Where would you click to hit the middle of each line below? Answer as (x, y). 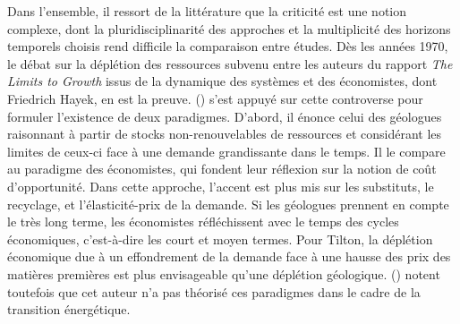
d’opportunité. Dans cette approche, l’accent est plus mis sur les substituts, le (221, 186)
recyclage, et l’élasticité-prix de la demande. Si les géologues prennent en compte (228, 204)
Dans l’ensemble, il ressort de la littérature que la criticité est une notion (207, 11)
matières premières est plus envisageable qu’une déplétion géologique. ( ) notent (224, 273)
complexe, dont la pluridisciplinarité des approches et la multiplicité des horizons (229, 28)
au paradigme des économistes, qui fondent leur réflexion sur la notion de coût (222, 169)
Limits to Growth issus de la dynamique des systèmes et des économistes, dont (222, 81)
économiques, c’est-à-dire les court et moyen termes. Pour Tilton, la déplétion (220, 239)
